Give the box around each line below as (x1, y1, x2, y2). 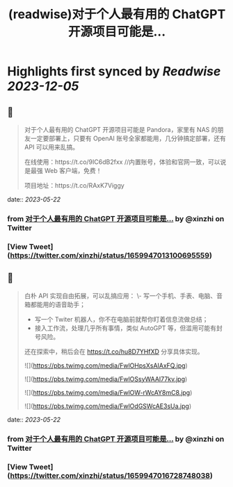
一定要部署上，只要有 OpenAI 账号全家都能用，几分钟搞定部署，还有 (30, 134, 226, 142)
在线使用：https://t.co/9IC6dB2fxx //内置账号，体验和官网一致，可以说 (24, 158, 227, 166)
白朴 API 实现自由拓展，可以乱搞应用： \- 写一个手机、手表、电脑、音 (24, 291, 223, 300)
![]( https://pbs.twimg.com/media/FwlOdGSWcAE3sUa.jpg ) (24, 402, 192, 410)
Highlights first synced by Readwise (7, 63, 221, 80)
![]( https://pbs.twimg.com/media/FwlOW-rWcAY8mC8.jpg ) (24, 388, 193, 396)
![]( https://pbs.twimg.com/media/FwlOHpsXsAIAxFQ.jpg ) (24, 361, 188, 370)
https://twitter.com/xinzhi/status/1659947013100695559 (10, 250, 210, 260)
